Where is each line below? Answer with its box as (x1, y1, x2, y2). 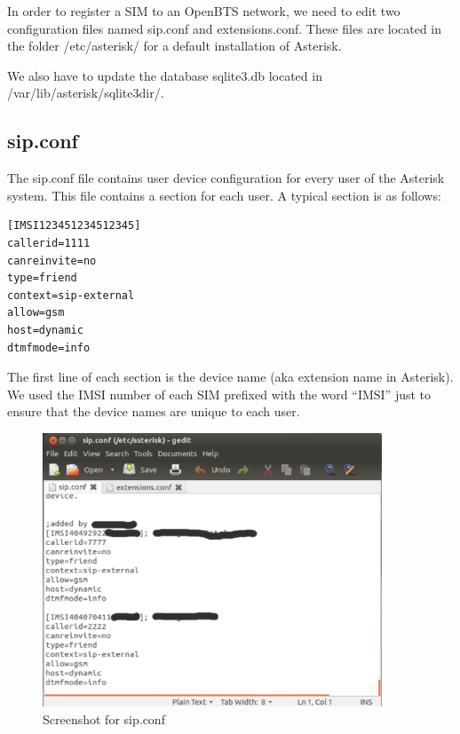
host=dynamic (7, 323, 83, 336)
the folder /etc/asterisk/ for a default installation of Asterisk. (7, 36, 342, 55)
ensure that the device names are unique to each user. (7, 402, 300, 421)
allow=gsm (7, 306, 65, 320)
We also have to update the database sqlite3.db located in (7, 66, 322, 84)
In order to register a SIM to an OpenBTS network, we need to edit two (7, 2, 401, 20)
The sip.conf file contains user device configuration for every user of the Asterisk (7, 169, 445, 187)
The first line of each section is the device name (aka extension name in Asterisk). (7, 367, 454, 386)
